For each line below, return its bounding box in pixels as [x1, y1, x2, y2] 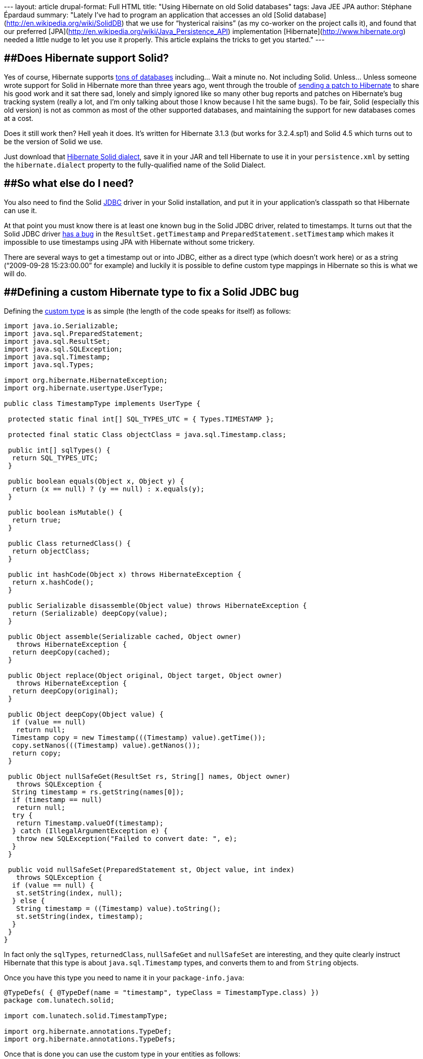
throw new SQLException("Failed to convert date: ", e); [16, 834, 237, 842]
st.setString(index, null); [16, 889, 123, 897]
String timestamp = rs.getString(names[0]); [12, 788, 184, 796]
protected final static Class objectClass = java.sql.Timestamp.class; [8, 430, 287, 438]
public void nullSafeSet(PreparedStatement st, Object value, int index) [8, 865, 295, 874]
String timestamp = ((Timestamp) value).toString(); [16, 904, 221, 912]
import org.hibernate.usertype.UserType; [4, 384, 164, 392]
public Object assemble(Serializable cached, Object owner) [8, 632, 241, 640]
